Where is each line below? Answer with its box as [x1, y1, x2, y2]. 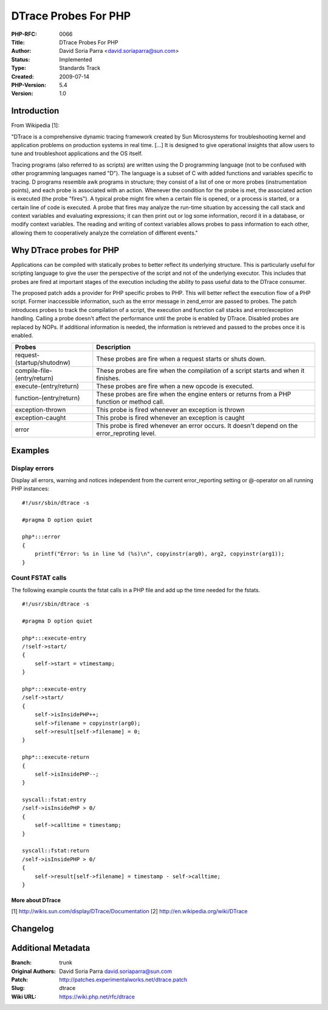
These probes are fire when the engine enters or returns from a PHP [96, 390, 292, 398]
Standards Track [59, 64, 101, 72]
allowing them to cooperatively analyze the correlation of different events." [11, 229, 199, 237]
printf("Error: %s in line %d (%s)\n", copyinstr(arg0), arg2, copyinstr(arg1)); [34, 550, 285, 558]
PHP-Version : [11, 81, 47, 88]
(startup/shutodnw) [15, 359, 71, 367]
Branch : [11, 959, 32, 966]
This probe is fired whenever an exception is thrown [96, 406, 245, 414]
